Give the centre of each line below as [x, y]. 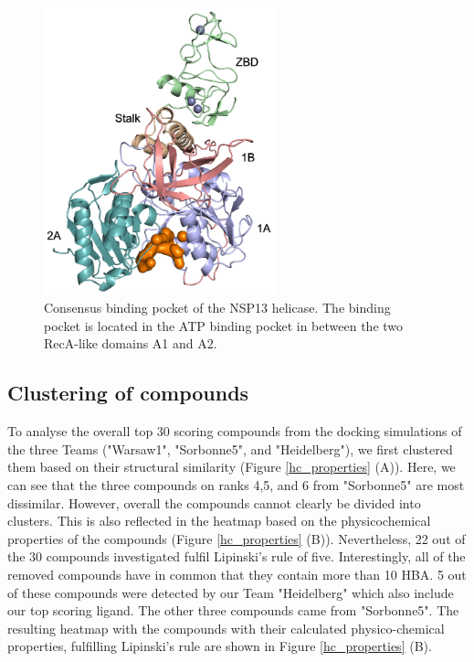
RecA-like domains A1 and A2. [131, 343]
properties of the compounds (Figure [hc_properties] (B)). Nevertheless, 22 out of [237, 538]
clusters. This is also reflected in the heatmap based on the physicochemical [219, 521]
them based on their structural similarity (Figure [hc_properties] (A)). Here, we [232, 467]
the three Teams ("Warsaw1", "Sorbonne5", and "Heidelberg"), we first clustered [230, 448]
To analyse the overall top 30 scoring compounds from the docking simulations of [235, 431]
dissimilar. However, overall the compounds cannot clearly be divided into [214, 502]
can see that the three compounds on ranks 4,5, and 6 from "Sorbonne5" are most [236, 484]
